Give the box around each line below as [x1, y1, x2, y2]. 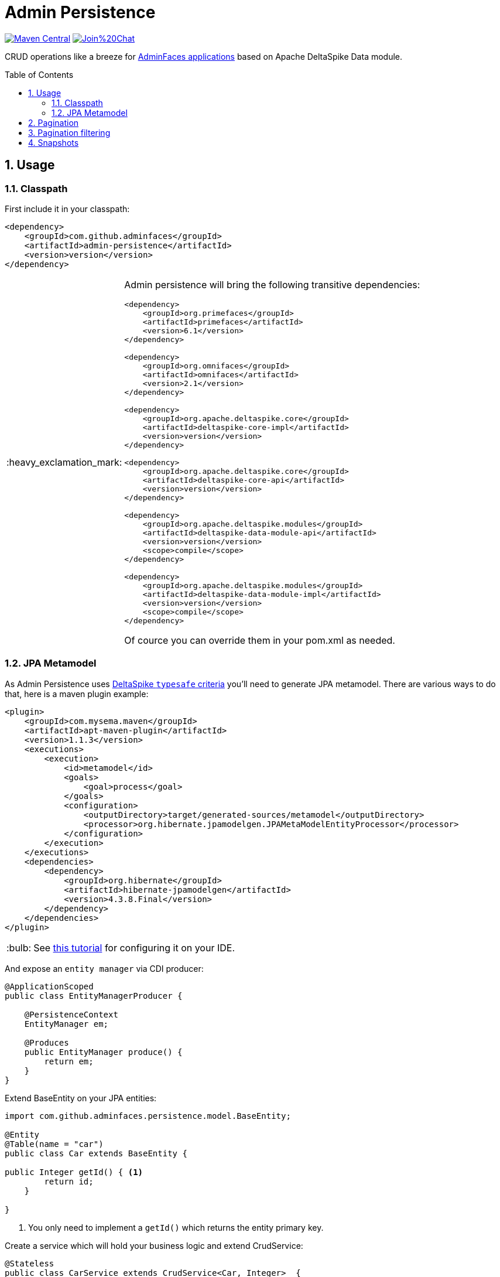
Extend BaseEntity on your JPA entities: [5, 1092, 157, 1103]
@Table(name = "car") [5, 1139, 104, 1149]
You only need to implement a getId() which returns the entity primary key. [28, 1222, 324, 1232]
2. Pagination [28, 117, 79, 128]
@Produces [24, 1037, 69, 1047]
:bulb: [6, 941, 32, 954]
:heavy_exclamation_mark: [6, 456, 122, 469]
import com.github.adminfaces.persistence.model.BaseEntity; [5, 1111, 291, 1121]
